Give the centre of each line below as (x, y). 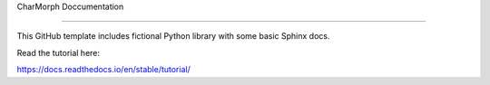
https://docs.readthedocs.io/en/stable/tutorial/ (103, 70)
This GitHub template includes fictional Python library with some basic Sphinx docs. (173, 36)
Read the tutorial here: (58, 52)
